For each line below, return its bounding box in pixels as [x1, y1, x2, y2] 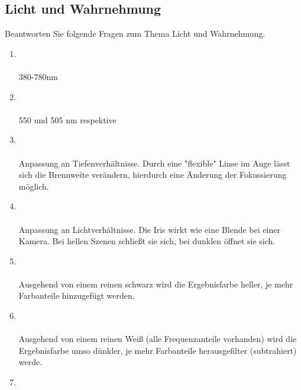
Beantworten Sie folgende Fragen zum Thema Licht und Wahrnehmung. [5, 27, 266, 40]
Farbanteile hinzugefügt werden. [18, 289, 135, 302]
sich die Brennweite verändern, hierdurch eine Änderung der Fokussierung [18, 168, 287, 181]
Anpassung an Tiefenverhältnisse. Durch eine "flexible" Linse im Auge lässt [18, 156, 290, 169]
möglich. [18, 180, 49, 192]
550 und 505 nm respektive [18, 113, 116, 126]
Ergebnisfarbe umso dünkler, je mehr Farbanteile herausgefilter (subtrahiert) [18, 344, 297, 356]
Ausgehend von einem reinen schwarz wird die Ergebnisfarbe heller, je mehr [18, 277, 293, 290]
